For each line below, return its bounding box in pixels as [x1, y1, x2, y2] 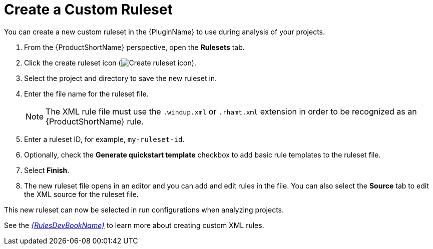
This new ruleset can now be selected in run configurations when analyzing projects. [4, 205, 284, 214]
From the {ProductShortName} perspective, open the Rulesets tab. [24, 42, 245, 51]
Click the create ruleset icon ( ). [24, 58, 196, 67]
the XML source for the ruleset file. [24, 189, 139, 198]
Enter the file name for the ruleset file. [24, 89, 149, 98]
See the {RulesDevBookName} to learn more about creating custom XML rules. [4, 220, 264, 229]
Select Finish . [24, 165, 70, 174]
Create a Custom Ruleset [4, 1, 173, 18]
